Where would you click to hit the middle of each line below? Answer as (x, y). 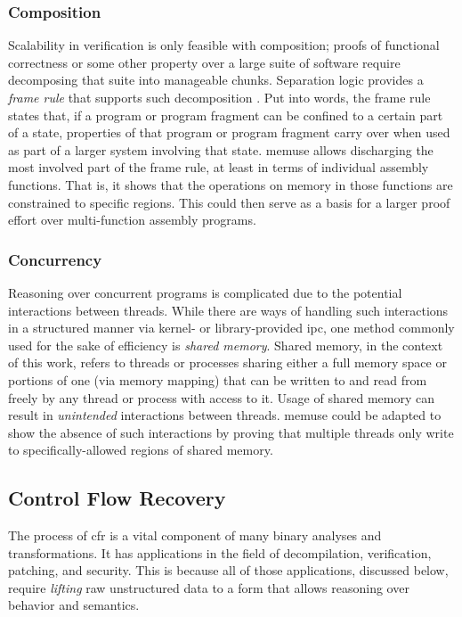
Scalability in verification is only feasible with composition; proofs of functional (224, 45)
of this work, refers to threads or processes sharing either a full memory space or (227, 362)
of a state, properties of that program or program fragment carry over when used (229, 132)
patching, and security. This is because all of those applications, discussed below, (228, 570)
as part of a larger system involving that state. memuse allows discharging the (221, 149)
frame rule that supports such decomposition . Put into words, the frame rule (219, 97)
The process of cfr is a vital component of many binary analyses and (195, 535)
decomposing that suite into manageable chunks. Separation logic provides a (216, 80)
